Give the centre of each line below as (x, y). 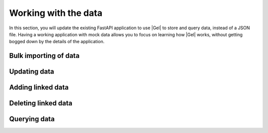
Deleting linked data (41, 103)
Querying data (32, 119)
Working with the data (56, 13)
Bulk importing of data (44, 56)
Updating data (32, 72)
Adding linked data (39, 88)
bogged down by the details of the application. (57, 42)
